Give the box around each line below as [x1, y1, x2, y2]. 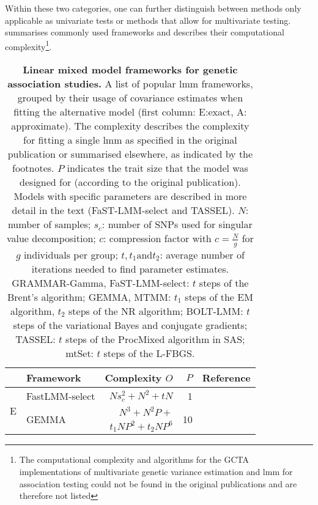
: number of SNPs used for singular [102, 217, 253, 232]
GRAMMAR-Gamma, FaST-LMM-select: [12, 275, 190, 290]
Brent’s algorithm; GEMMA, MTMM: [7, 289, 171, 304]
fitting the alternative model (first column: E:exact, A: [13, 105, 247, 119]
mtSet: [65, 345, 94, 360]
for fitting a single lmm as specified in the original [23, 133, 237, 147]
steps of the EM [185, 289, 253, 304]
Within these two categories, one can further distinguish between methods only [5, 2, 301, 14]
